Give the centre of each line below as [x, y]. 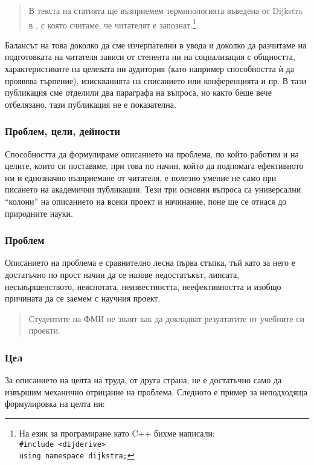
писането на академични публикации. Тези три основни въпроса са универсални [153, 189]
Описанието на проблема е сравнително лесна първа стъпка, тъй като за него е [150, 262]
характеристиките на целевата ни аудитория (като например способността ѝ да [149, 69]
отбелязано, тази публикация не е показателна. [91, 104]
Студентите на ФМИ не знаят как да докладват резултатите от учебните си [166, 318]
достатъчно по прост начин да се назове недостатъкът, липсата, [122, 274]
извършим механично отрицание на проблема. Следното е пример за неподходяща [156, 391]
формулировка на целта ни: [55, 404]
